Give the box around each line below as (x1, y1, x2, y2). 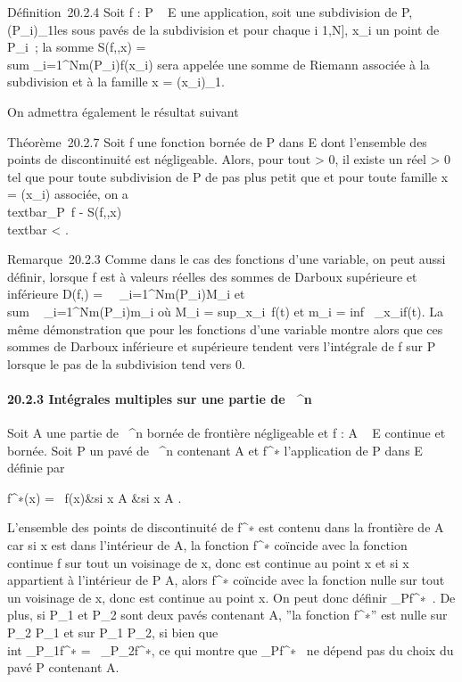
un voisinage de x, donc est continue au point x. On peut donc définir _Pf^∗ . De (7, 588, 456, 606)
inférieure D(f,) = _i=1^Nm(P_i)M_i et (7, 284, 245, 303)
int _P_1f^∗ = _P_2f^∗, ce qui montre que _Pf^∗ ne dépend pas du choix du (7, 640, 454, 659)
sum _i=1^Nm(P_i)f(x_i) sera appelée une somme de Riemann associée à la (7, 54, 430, 73)
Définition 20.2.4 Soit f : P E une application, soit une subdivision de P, (7, 3, 413, 21)
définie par (7, 458, 65, 477)
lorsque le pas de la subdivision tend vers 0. (7, 354, 245, 373)
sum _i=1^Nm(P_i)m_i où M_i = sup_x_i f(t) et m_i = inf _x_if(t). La (7, 301, 444, 320)
